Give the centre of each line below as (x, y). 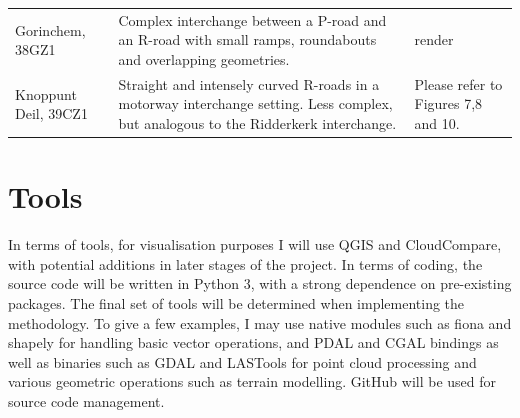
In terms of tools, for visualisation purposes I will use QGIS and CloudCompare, (255, 244)
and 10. (437, 122)
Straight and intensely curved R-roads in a (249, 83)
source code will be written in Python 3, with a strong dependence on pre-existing (260, 283)
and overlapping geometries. (204, 58)
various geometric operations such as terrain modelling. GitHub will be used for (252, 381)
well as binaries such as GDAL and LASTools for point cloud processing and (242, 361)
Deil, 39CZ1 (51, 113)
